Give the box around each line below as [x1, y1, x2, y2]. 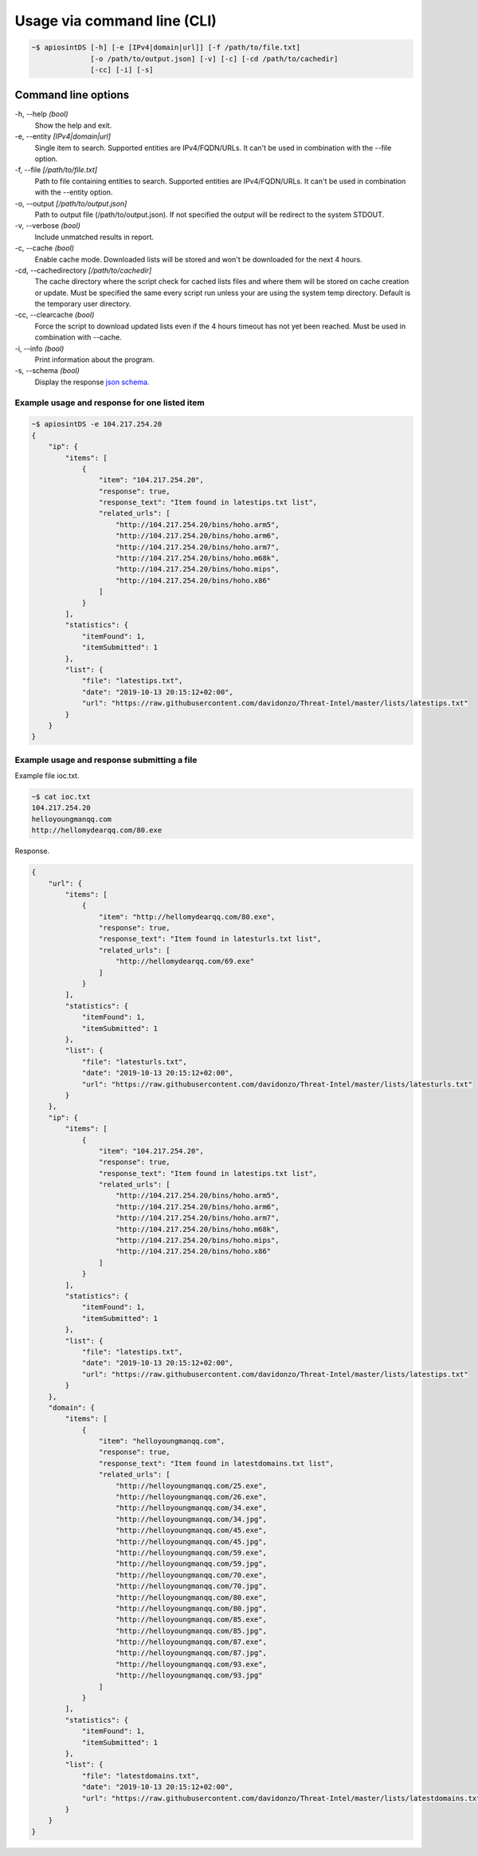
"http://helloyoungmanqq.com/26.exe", [116, 1492, 267, 1502]
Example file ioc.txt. [14, 771, 80, 781]
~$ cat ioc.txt [31, 792, 91, 801]
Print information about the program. [34, 355, 155, 364]
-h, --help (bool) [14, 109, 69, 119]
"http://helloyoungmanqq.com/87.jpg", [116, 1649, 267, 1657]
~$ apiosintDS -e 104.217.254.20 [31, 419, 163, 429]
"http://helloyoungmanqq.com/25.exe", [116, 1481, 267, 1490]
